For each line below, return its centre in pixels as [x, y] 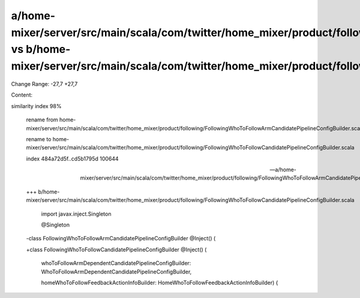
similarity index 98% [36, 106]
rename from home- [51, 120]
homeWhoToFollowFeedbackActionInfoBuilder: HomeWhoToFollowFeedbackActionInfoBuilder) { [160, 282]
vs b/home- [41, 50]
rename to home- [48, 139]
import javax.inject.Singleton [76, 214]
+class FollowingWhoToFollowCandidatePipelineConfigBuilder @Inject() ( [116, 249]
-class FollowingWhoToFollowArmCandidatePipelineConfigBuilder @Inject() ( [121, 239]
